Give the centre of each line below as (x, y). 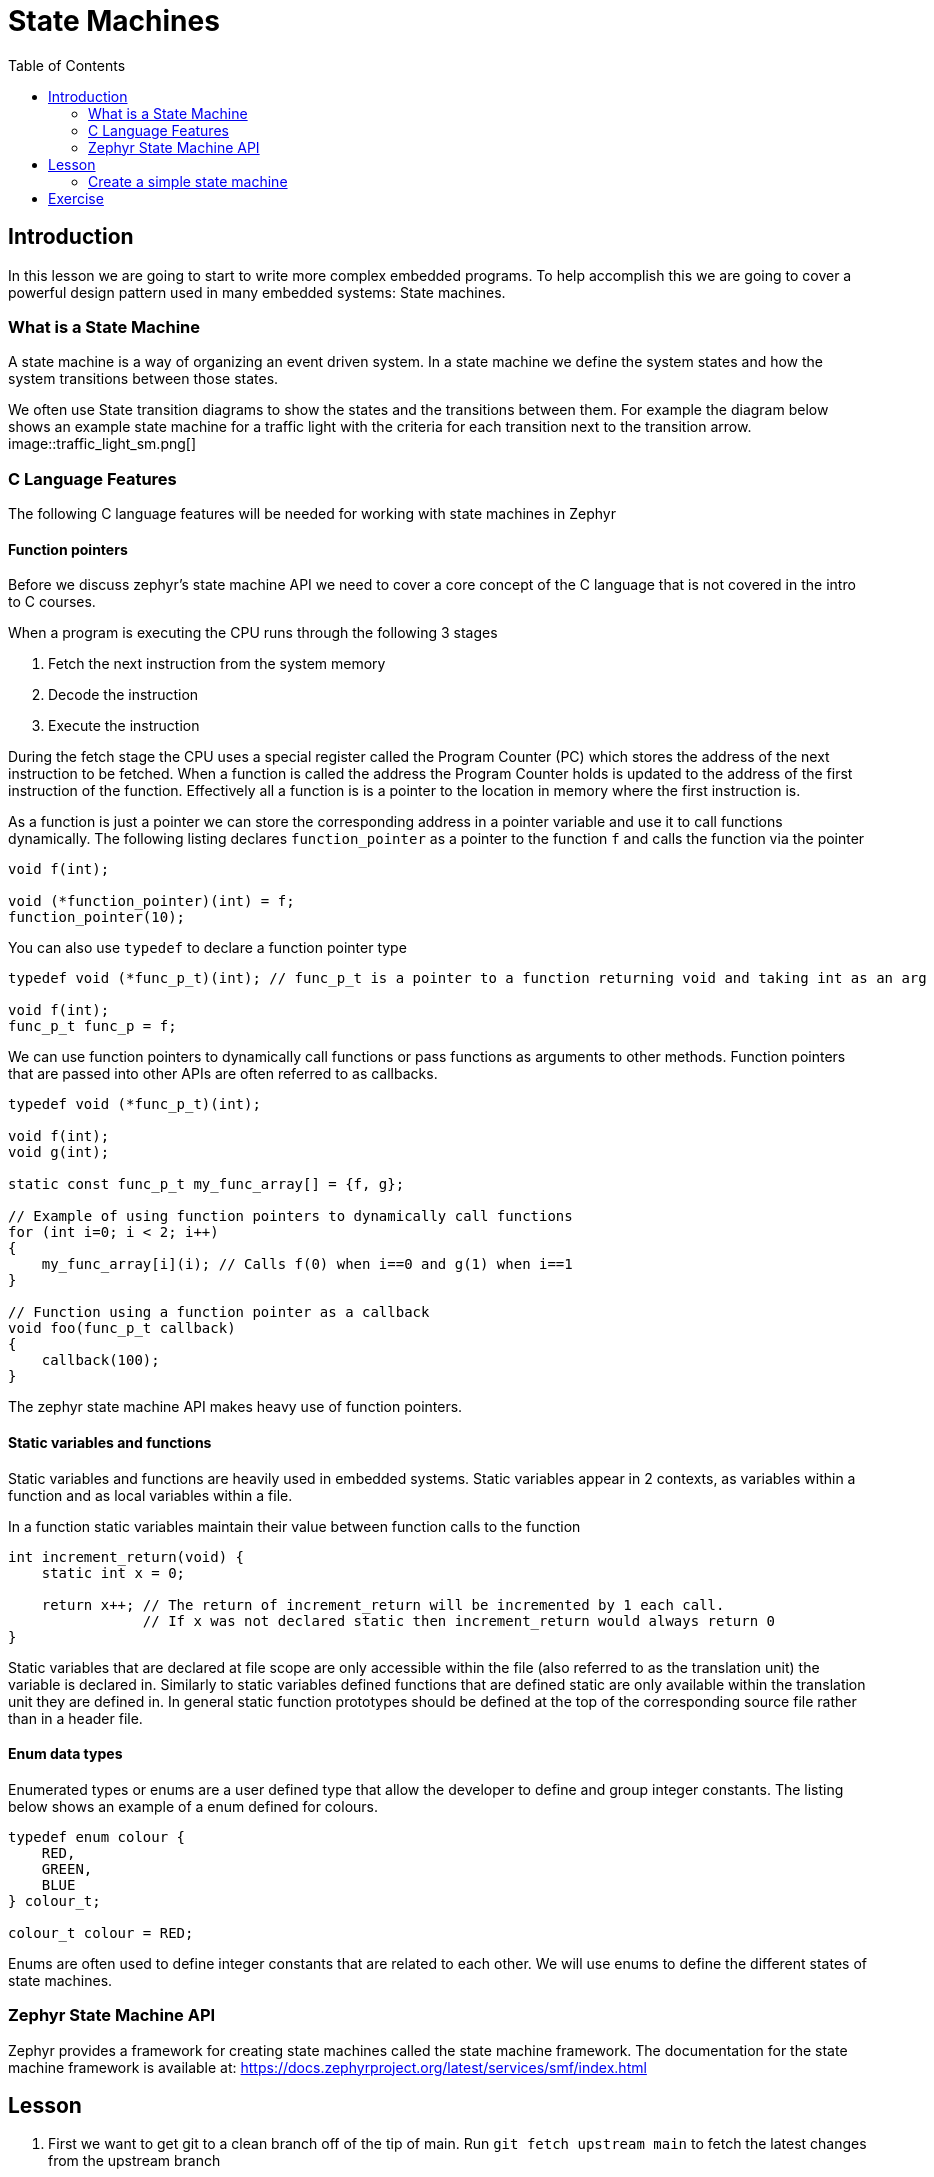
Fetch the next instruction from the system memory (217, 664)
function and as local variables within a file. (150, 1495)
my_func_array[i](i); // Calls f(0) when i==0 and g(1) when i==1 (307, 1264)
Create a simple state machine (188, 181)
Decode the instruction (123, 695)
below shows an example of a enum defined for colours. (193, 1806)
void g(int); (59, 1152)
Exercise (76, 198)
